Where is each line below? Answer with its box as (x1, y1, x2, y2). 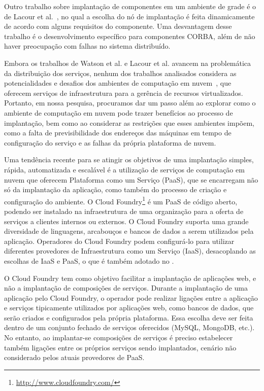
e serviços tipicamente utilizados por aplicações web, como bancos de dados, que (4, 302, 254, 313)
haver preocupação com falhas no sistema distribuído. (4, 41, 171, 51)
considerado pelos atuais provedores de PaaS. (4, 352, 145, 363)
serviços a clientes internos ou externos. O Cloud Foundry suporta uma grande (4, 216, 249, 226)
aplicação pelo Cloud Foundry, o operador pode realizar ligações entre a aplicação (4, 292, 258, 303)
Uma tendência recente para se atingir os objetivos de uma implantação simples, (4, 154, 254, 165)
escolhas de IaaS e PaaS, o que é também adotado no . (4, 255, 174, 266)
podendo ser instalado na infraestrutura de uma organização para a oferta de (4, 205, 244, 216)
